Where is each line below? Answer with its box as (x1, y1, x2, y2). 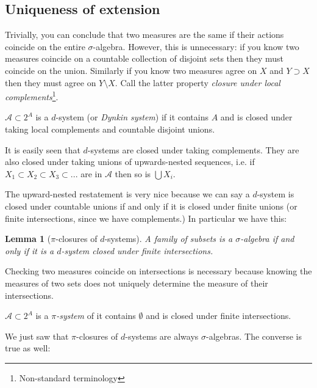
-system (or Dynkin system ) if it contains (55, 111, 209, 123)
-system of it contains (56, 309, 136, 322)
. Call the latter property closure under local (115, 76, 280, 89)
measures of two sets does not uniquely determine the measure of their (5, 276, 268, 289)
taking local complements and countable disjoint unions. (5, 123, 215, 136)
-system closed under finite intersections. (61, 244, 213, 257)
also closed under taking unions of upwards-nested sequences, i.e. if (5, 155, 255, 168)
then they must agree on (5, 76, 96, 89)
